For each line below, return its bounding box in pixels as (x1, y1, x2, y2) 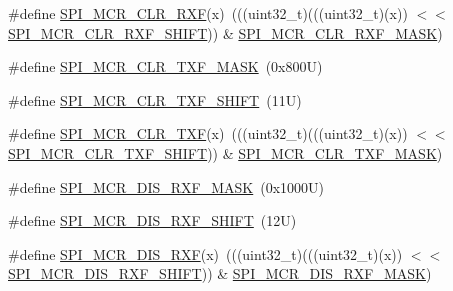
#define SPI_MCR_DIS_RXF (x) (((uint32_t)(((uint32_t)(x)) (8, 243, 403, 264)
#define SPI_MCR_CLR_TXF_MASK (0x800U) (8, 56, 323, 77)
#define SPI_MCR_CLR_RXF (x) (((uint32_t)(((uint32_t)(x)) (8, 3, 408, 23)
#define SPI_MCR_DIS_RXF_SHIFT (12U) (8, 210, 297, 231)
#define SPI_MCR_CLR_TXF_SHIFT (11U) (8, 89, 302, 110)
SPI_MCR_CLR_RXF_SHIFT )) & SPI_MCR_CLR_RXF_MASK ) (8, 22, 443, 43)
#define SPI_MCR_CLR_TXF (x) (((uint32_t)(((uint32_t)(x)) (8, 123, 408, 144)
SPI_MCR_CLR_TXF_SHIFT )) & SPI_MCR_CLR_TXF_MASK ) (8, 142, 443, 163)
